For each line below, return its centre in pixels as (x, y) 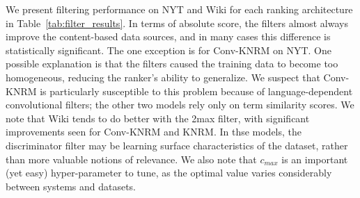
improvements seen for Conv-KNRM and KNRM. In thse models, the (154, 132)
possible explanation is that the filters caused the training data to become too (172, 64)
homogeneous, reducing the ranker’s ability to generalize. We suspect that (163, 77)
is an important (315, 159)
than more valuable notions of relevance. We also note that (131, 159)
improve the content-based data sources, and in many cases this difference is (168, 36)
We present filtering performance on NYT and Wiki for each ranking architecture (179, 9)
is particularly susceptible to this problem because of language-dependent (196, 91)
